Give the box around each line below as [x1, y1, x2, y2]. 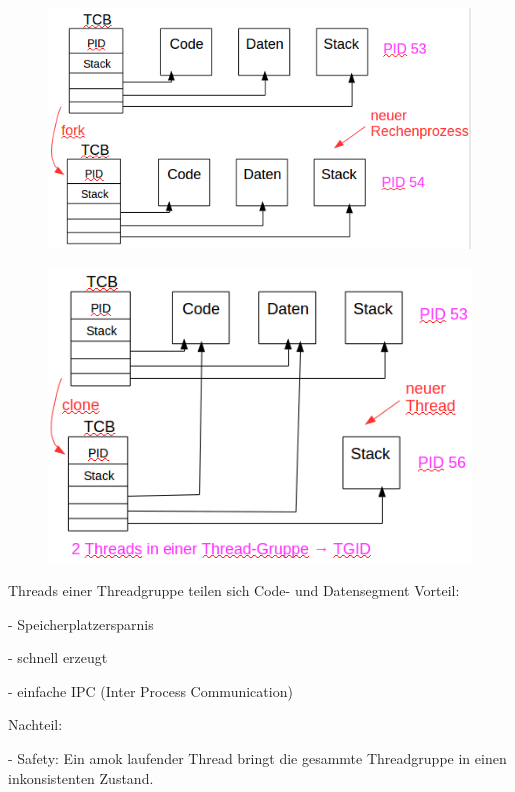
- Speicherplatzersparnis [8, 613, 154, 634]
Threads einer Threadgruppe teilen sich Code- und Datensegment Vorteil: [8, 580, 460, 601]
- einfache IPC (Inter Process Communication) [8, 680, 293, 701]
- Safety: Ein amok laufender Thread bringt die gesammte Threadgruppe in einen [8, 748, 507, 769]
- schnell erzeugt [8, 647, 108, 668]
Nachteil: [8, 714, 63, 735]
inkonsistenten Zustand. [8, 767, 154, 788]
